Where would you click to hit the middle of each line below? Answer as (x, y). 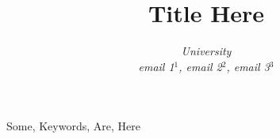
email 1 (156, 66)
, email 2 (200, 66)
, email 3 (248, 66)
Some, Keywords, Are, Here (73, 126)
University (206, 51)
